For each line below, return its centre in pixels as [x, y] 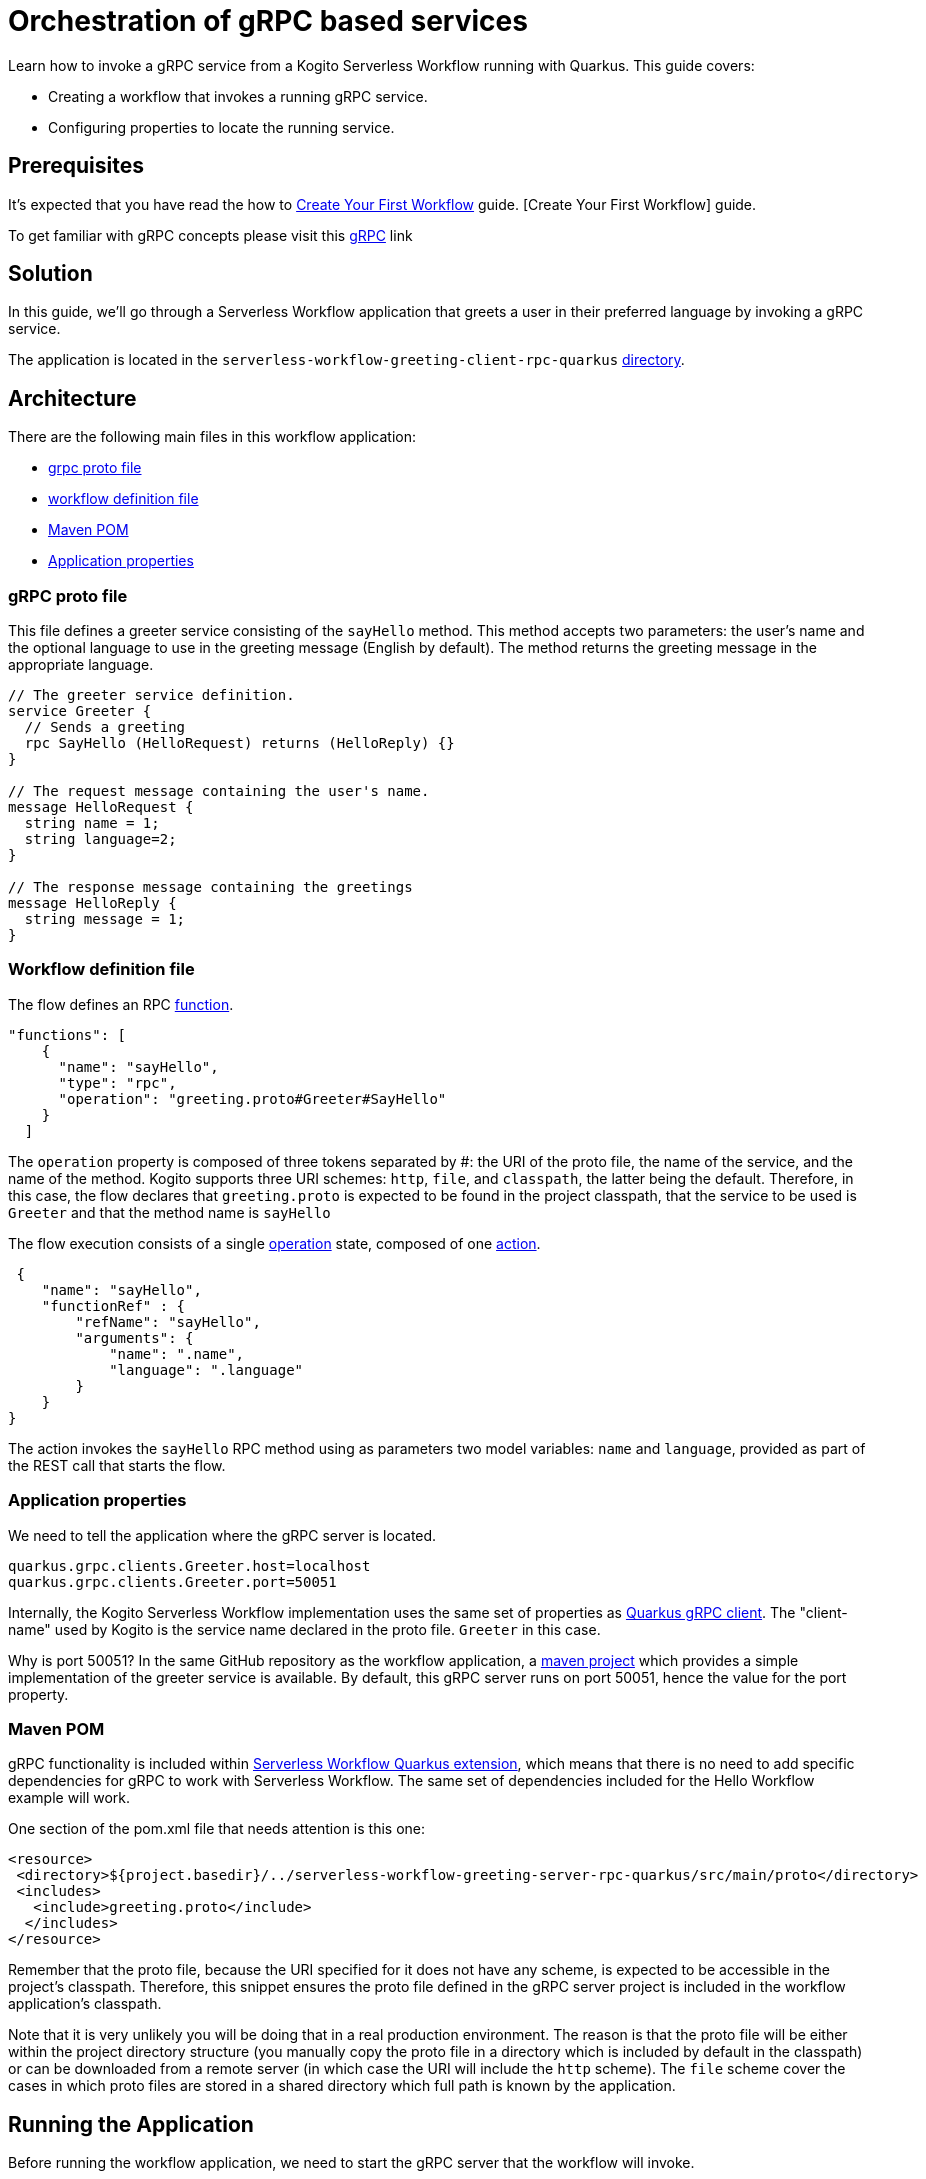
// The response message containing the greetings [210, 887]
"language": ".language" [206, 1369]
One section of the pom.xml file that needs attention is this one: [217, 1829]
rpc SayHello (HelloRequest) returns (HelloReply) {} [239, 743]
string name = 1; [92, 823]
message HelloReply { [92, 903]
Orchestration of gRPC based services [268, 21]
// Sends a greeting [105, 727]
